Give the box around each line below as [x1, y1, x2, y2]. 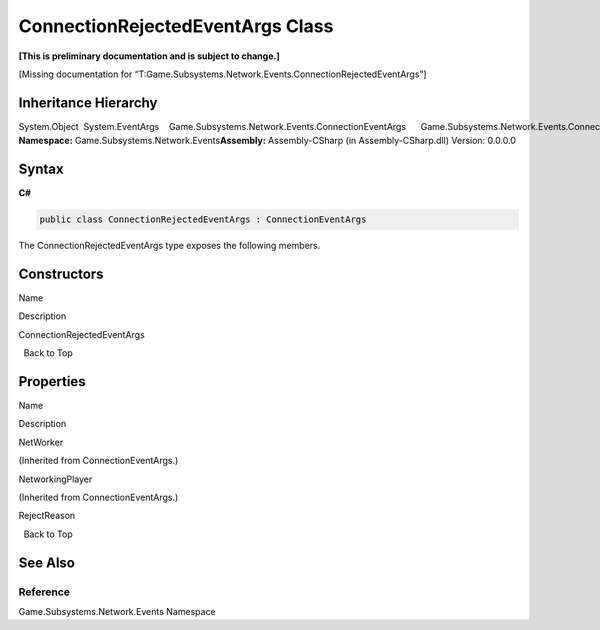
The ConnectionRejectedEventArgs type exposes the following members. [18, 240, 321, 252]
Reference [18, 585, 70, 599]
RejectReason [18, 510, 76, 522]
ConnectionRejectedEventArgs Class [18, 15, 334, 37]
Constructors [18, 265, 104, 282]
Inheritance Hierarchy [18, 94, 158, 111]
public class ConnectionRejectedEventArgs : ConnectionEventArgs [39, 214, 367, 225]
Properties [18, 373, 86, 390]
